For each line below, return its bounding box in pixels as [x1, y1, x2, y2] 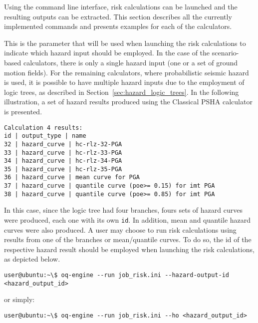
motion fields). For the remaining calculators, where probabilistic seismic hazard [4, 67, 249, 77]
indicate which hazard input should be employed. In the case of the [4, 47, 210, 58]
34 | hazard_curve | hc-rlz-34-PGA [4, 157, 122, 165]
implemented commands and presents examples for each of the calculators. [4, 21, 232, 31]
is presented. [4, 106, 42, 116]
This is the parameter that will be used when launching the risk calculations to [4, 37, 246, 48]
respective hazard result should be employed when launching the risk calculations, [4, 244, 255, 254]
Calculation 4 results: [4, 124, 83, 131]
